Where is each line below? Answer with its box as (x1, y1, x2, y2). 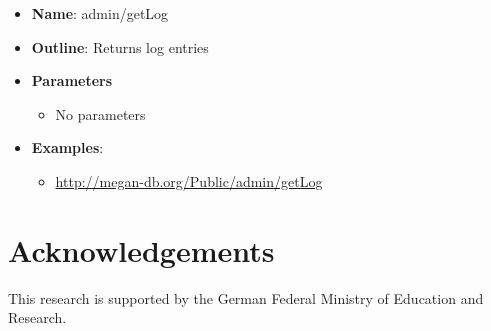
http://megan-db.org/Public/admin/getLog (55, 170, 323, 191)
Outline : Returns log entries (31, 36, 209, 57)
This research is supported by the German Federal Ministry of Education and (8, 287, 484, 308)
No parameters (55, 103, 146, 124)
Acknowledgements (8, 229, 275, 270)
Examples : (31, 137, 104, 158)
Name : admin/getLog (31, 3, 169, 23)
